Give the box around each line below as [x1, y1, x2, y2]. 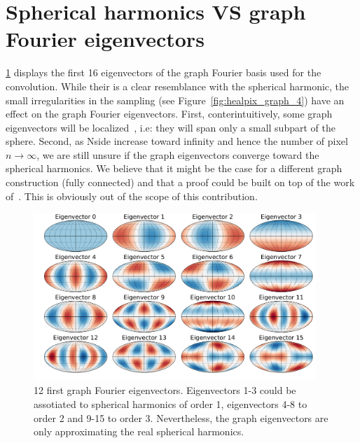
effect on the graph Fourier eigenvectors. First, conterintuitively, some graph [6, 106, 333, 121]
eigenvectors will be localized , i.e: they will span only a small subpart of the [6, 120, 335, 134]
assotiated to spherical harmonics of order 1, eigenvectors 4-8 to [34, 396, 307, 411]
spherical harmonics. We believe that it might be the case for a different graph [6, 161, 342, 176]
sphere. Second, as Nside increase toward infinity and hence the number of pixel [6, 134, 348, 148]
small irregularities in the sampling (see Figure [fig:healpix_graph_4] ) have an [6, 92, 345, 107]
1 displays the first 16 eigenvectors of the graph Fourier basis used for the [6, 65, 321, 80]
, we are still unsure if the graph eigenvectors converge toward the [36, 147, 319, 162]
